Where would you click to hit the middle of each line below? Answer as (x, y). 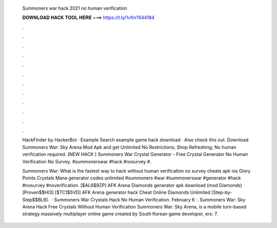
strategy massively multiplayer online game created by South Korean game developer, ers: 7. (120, 214)
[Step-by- (222, 193)
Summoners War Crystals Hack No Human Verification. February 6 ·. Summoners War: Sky (150, 199)
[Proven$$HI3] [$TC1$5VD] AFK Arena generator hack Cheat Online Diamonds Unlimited (116, 193)
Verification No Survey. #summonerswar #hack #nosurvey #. (87, 161)
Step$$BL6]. (36, 199)
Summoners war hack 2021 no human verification (75, 8)
